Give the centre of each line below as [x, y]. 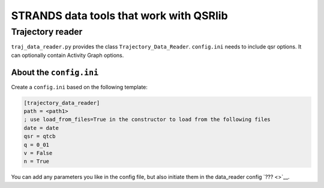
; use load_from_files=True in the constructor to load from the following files [147, 119]
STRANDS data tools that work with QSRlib [119, 16]
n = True [37, 161]
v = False [38, 153]
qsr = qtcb [40, 137]
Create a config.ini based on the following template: [79, 87]
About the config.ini [55, 72]
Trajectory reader [47, 32]
